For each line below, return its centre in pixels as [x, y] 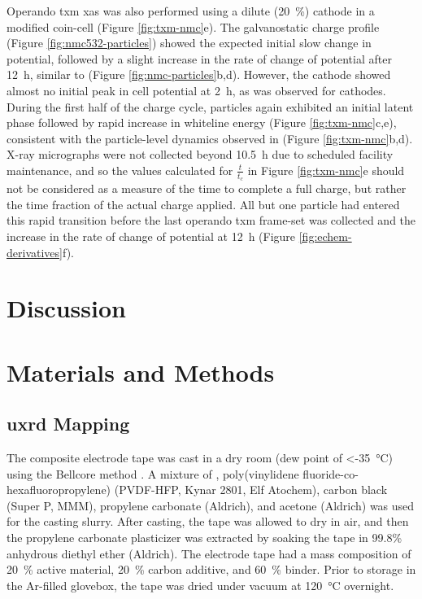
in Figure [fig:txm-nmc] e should [326, 170]
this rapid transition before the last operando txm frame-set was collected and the [211, 220]
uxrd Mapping [68, 424]
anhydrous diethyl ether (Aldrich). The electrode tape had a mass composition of [209, 553]
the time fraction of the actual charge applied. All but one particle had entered [203, 204]
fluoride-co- [331, 473]
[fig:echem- [325, 236]
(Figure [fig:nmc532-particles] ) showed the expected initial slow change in [189, 43]
